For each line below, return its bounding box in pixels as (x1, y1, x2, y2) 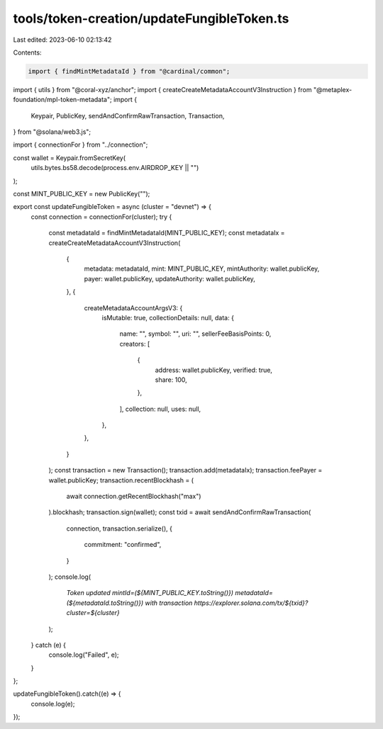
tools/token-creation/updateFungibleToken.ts (13, 11, 289, 26)
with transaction (145, 599, 193, 607)
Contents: (13, 48, 42, 57)
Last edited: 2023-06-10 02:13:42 (13, 35, 112, 44)
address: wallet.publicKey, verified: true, (155, 366, 273, 374)
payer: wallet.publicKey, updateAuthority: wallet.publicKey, (84, 274, 255, 283)
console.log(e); (30, 699, 75, 708)
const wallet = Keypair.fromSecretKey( (13, 153, 126, 162)
